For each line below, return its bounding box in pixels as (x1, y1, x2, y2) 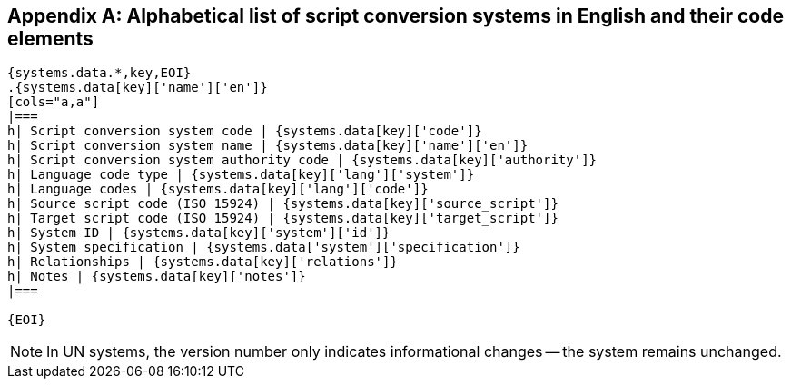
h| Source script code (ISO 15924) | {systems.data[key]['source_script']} (7, 196, 559, 212)
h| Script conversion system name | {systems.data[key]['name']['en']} (7, 138, 529, 153)
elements (7, 27, 94, 50)
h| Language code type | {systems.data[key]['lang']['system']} (7, 167, 475, 183)
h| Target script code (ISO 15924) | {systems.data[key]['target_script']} (7, 211, 559, 226)
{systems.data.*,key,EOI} (7, 65, 192, 81)
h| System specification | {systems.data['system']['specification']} (7, 240, 520, 255)
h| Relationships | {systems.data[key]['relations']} (7, 254, 398, 270)
